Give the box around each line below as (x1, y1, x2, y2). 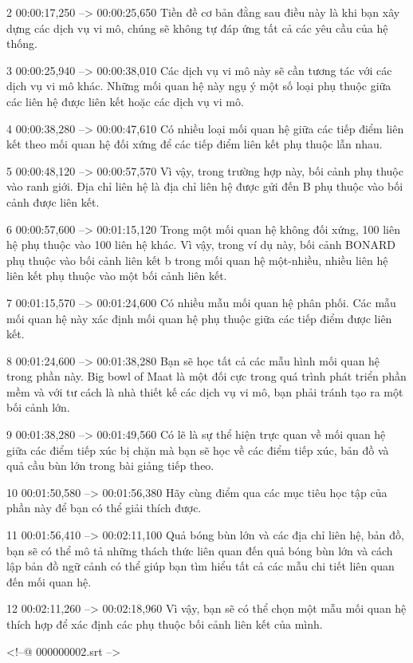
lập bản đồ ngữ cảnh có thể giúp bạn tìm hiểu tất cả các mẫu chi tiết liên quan (6, 558, 395, 574)
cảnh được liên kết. (6, 193, 100, 210)
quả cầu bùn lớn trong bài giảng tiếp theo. (6, 457, 214, 474)
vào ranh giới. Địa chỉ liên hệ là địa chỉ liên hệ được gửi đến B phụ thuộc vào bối (6, 178, 403, 195)
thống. (6, 35, 37, 52)
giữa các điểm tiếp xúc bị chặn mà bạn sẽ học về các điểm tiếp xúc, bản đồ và (6, 441, 389, 458)
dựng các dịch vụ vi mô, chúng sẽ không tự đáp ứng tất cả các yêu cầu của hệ (6, 19, 388, 36)
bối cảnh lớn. (6, 399, 70, 416)
